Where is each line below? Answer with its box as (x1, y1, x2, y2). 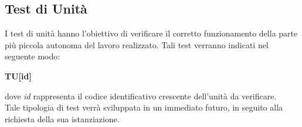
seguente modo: (5, 50, 60, 62)
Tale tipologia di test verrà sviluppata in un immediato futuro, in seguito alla (5, 101, 283, 113)
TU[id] (5, 69, 32, 82)
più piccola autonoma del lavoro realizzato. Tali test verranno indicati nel (5, 38, 269, 51)
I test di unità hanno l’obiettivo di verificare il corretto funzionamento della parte (5, 27, 298, 39)
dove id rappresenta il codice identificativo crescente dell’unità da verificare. (5, 89, 277, 102)
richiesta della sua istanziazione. (5, 112, 120, 125)
